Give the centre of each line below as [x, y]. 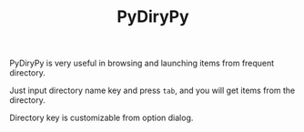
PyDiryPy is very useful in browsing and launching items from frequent [142, 63]
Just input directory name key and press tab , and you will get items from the [152, 91]
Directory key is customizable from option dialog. [101, 118]
